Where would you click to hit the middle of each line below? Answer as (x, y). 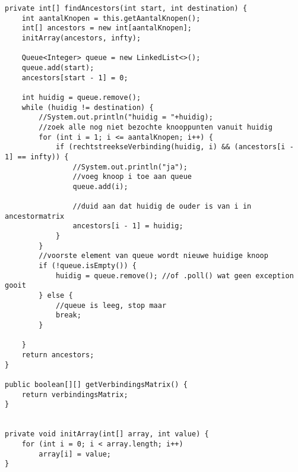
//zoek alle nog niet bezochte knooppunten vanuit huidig (156, 127)
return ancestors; (58, 355)
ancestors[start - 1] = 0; (75, 78)
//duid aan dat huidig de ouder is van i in (162, 207)
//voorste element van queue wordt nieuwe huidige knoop (153, 256)
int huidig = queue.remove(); (81, 97)
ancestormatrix (35, 216)
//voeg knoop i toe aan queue (132, 177)
